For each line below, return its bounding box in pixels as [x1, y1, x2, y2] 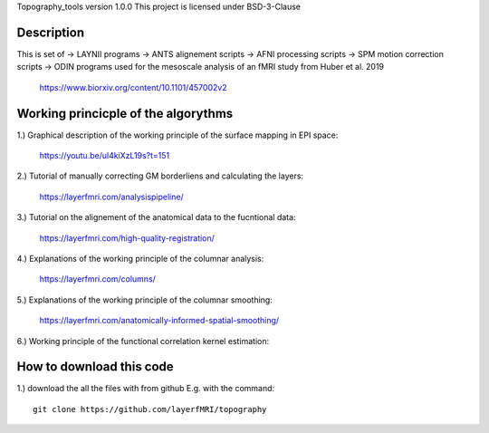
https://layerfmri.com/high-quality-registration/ [39, 232, 215, 244]
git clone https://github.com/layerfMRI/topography [33, 404, 267, 414]
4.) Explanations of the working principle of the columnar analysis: [16, 253, 264, 264]
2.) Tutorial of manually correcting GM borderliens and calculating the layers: [16, 170, 303, 181]
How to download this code [16, 359, 174, 375]
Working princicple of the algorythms [16, 105, 234, 121]
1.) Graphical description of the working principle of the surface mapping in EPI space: [16, 130, 339, 140]
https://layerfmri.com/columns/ [39, 274, 156, 284]
